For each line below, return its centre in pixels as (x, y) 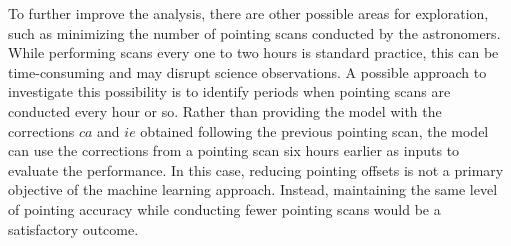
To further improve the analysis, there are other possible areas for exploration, (248, 13)
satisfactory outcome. (73, 228)
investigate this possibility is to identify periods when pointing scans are (229, 91)
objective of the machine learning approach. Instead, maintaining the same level (253, 189)
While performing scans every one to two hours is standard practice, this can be (253, 52)
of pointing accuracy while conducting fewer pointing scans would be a (224, 208)
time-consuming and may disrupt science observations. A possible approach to (247, 71)
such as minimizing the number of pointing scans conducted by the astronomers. (254, 32)
